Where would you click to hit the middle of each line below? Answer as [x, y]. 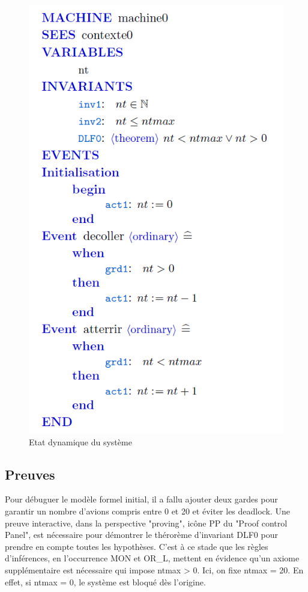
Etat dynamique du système [80, 441]
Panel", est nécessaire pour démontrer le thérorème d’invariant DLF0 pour [141, 535]
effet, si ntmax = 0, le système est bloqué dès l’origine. [105, 581]
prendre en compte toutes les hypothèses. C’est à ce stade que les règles [137, 546]
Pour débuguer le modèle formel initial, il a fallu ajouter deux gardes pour [141, 499]
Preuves [30, 474]
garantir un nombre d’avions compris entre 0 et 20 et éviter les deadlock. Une [147, 511]
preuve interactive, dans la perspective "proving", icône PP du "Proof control [146, 523]
